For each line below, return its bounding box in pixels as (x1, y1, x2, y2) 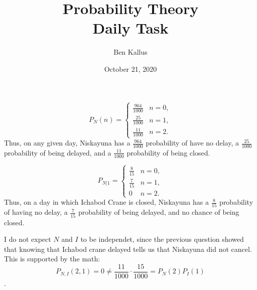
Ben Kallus (113, 47, 148, 57)
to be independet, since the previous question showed (80, 234, 244, 244)
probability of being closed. (126, 147, 210, 158)
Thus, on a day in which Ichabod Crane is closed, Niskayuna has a (4, 197, 209, 207)
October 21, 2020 (104, 63, 157, 74)
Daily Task (92, 18, 169, 38)
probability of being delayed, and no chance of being (78, 207, 239, 217)
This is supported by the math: (4, 253, 100, 264)
